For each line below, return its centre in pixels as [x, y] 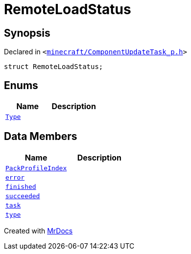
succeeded [23, 196]
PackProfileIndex [36, 168]
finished [21, 186]
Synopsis [27, 33]
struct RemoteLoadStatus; [54, 67]
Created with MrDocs [38, 231]
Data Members [41, 137]
